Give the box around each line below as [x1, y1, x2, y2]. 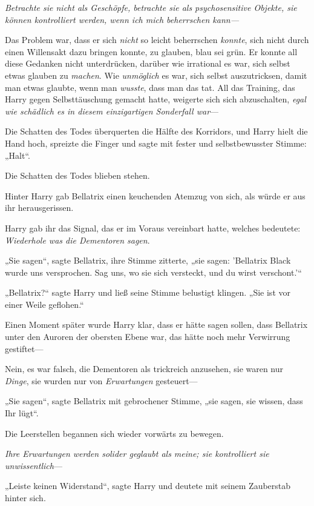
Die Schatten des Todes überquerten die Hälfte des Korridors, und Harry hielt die [5, 125, 308, 138]
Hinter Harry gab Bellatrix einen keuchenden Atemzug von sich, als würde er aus [5, 189, 306, 202]
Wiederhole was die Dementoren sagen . [5, 233, 150, 246]
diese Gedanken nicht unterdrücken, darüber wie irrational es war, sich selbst [5, 57, 290, 70]
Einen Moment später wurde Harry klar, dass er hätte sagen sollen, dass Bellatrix [5, 318, 308, 331]
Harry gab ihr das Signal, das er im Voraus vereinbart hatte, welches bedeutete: [5, 221, 301, 234]
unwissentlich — [5, 459, 62, 471]
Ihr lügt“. [5, 407, 39, 419]
